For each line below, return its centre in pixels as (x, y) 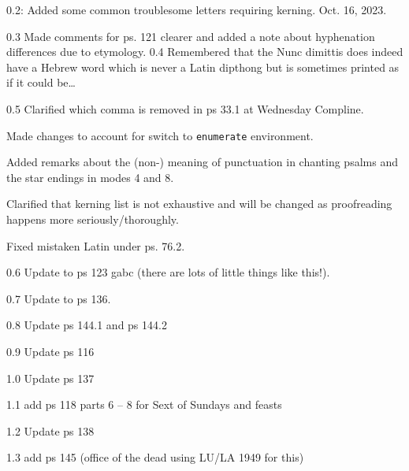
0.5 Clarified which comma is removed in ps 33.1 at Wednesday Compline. (185, 108)
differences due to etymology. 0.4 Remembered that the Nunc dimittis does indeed (205, 52)
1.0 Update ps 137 (50, 378)
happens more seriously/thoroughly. (93, 219)
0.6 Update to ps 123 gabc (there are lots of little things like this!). (168, 272)
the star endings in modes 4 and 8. (90, 177)
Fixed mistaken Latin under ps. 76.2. (96, 245)
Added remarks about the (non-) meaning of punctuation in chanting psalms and (202, 162)
